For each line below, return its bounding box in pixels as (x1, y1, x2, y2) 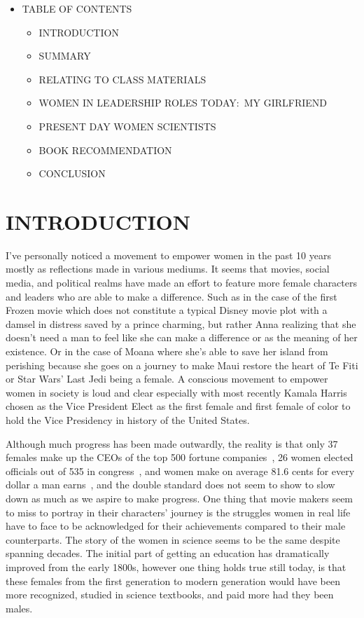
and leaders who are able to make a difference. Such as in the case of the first (6, 289, 337, 303)
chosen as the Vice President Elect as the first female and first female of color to (6, 399, 351, 413)
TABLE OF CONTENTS (22, 1, 132, 15)
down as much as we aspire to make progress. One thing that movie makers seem (6, 490, 353, 505)
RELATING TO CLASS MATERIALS (38, 71, 206, 86)
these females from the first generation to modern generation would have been (6, 573, 340, 588)
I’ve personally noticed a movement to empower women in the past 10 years (6, 247, 331, 262)
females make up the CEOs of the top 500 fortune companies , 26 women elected (6, 450, 353, 465)
